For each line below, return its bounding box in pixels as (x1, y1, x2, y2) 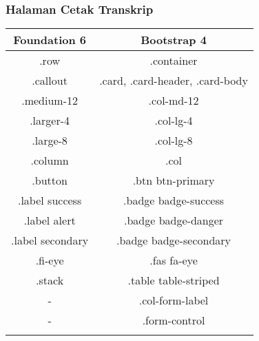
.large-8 (32, 132, 68, 149)
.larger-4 (30, 112, 70, 129)
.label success (17, 192, 82, 209)
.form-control (142, 312, 205, 329)
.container (149, 52, 198, 69)
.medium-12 (21, 92, 78, 109)
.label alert (23, 212, 76, 229)
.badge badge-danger (124, 212, 224, 229)
